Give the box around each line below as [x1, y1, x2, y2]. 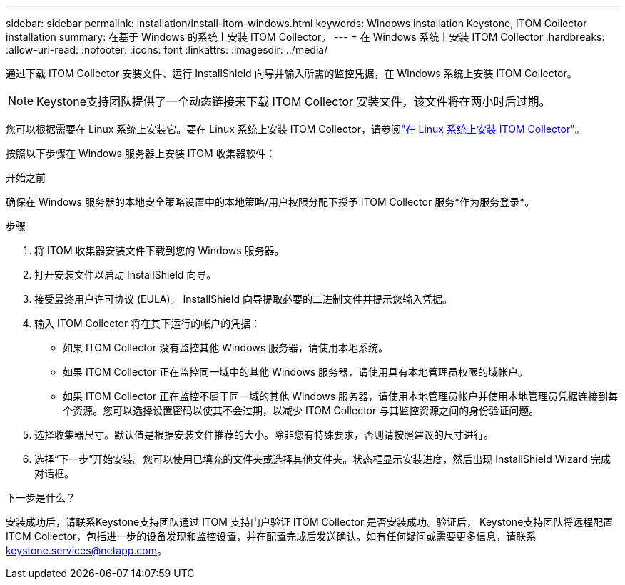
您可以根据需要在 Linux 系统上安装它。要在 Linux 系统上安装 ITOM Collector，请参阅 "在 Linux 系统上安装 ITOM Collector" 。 [6, 123, 585, 135]
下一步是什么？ [6, 491, 76, 504]
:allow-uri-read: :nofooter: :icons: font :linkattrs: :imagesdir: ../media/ [6, 44, 328, 56]
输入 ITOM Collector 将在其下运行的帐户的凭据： [34, 317, 261, 329]
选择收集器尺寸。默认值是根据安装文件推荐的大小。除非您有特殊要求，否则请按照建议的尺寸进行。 [34, 429, 494, 441]
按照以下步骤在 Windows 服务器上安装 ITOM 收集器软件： [6, 147, 276, 159]
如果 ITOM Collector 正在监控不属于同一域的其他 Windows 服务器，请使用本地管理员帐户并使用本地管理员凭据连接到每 [63, 390, 619, 402]
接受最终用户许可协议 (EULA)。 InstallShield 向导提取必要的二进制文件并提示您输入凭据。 [34, 293, 452, 305]
